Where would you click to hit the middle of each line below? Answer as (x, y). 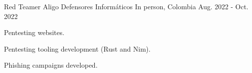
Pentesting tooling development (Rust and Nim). (77, 48)
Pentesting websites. (34, 32)
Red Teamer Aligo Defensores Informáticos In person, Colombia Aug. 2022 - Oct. (126, 6)
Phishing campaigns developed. (51, 65)
